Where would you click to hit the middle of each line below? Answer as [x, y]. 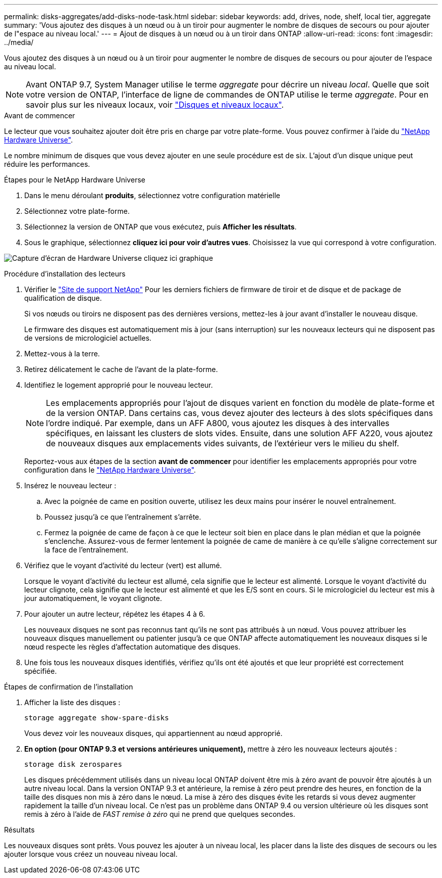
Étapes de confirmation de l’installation [69, 687]
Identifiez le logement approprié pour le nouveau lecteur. [119, 385]
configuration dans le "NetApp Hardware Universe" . [110, 470]
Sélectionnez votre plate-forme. [77, 211]
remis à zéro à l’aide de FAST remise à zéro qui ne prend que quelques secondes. [160, 814]
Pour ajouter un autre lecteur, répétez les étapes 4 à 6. [115, 614]
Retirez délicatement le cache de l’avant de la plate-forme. [121, 369]
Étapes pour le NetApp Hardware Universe [75, 180]
